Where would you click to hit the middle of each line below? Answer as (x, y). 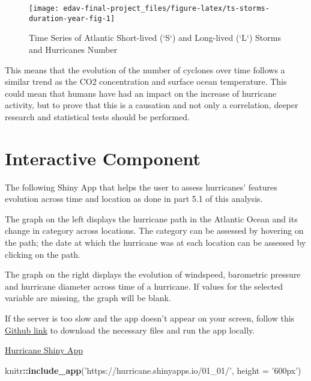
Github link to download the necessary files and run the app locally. (130, 330)
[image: (44, 8)
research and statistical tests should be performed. (97, 116)
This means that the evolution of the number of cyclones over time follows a (145, 69)
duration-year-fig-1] (72, 18)
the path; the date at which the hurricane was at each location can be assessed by (155, 242)
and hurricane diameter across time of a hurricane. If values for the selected (144, 286)
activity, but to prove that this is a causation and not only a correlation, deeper (152, 105)
